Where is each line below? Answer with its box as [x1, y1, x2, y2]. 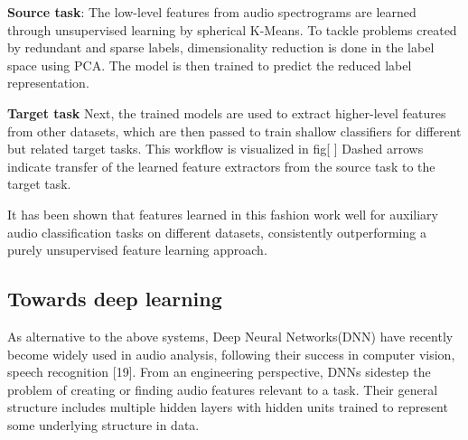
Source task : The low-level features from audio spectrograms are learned [7, 3, 417, 21]
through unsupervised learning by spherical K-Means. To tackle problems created [7, 20, 457, 39]
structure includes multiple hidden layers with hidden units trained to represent [7, 398, 448, 417]
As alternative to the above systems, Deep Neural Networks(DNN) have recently [7, 326, 454, 345]
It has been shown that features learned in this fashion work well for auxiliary [7, 204, 438, 223]
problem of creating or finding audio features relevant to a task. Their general [7, 379, 438, 398]
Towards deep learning [7, 285, 222, 313]
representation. [7, 73, 89, 92]
